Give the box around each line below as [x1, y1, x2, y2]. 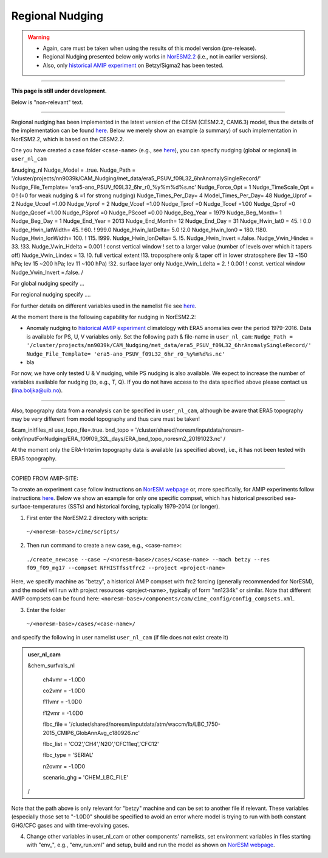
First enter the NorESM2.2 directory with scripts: [26, 514, 148, 521]
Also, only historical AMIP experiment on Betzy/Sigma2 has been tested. [43, 62, 224, 69]
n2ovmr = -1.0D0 [43, 762, 86, 770]
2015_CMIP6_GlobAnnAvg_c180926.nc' [43, 729, 140, 736]
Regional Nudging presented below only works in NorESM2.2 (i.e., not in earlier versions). [43, 53, 267, 60]
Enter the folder [26, 606, 66, 613]
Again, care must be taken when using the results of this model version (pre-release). [43, 44, 257, 52]
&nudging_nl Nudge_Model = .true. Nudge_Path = [11, 166, 136, 174]
